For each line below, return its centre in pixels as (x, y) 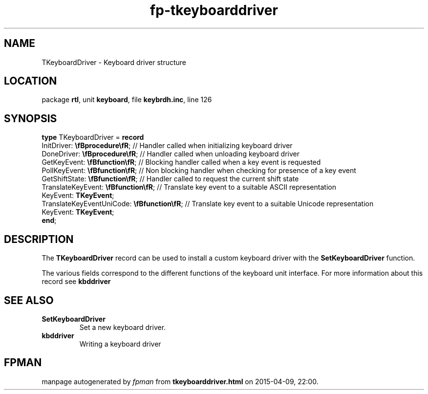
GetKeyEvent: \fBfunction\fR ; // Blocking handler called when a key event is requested (181, 162)
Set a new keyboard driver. (123, 327)
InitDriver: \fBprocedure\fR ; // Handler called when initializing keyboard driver (167, 146)
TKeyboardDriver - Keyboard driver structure (114, 62)
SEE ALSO (29, 300)
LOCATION (31, 81)
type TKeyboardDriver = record (93, 137)
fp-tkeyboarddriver (214, 10)
